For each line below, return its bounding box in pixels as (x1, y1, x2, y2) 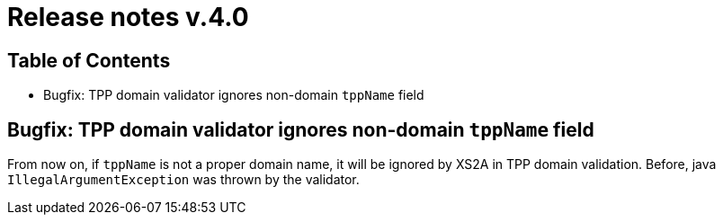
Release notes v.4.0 (7, 2, 249, 32)
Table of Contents (7, 49, 171, 72)
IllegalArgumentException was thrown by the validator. (7, 172, 360, 188)
